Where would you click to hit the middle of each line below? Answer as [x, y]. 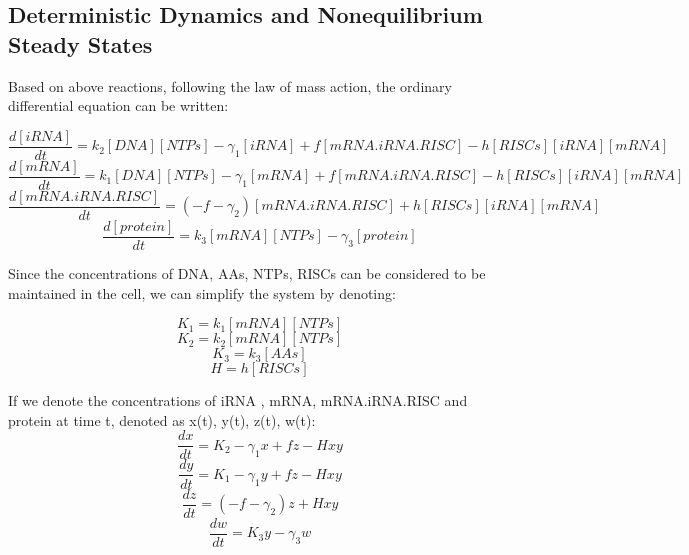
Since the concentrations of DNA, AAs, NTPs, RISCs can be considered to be [247, 273]
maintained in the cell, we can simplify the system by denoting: [202, 292]
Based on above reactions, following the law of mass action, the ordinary [230, 85]
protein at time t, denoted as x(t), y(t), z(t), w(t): [162, 419]
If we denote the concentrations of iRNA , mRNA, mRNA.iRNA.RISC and [238, 400]
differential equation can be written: [118, 105]
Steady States [80, 43]
